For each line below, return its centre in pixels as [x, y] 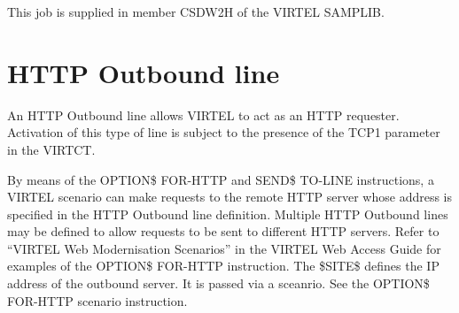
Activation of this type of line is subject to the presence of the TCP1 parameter [224, 132]
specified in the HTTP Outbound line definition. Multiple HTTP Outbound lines [228, 214]
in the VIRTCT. [51, 149]
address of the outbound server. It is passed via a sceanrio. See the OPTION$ [218, 283]
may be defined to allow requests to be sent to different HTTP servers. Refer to [223, 231]
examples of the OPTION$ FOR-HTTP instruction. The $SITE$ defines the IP [223, 266]
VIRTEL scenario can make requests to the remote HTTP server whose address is [230, 197]
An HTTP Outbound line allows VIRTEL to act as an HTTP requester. [203, 115]
